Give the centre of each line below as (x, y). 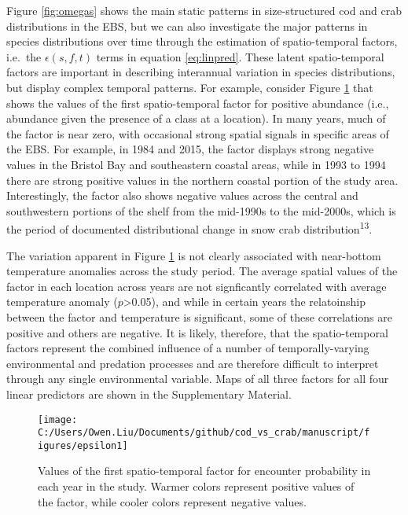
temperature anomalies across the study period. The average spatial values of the (202, 271)
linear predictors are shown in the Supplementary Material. (149, 394)
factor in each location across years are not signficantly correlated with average (197, 286)
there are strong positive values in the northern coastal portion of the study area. (202, 180)
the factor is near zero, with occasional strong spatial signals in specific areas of (198, 133)
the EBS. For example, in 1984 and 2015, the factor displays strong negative (190, 149)
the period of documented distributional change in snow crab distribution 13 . (189, 228)
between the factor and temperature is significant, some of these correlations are (199, 316)
